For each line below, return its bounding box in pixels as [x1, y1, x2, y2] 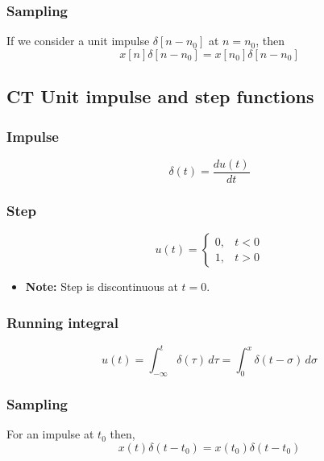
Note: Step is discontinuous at [25, 278, 178, 295]
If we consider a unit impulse [6, 32, 150, 49]
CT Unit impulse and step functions [6, 84, 314, 109]
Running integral [6, 312, 118, 332]
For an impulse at [6, 426, 94, 442]
